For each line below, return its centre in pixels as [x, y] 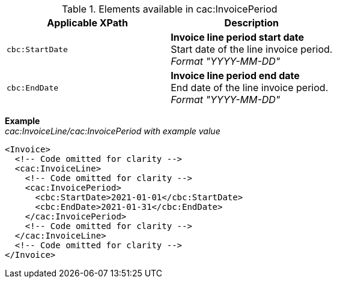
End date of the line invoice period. [250, 88]
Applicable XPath [87, 23]
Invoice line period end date [235, 76]
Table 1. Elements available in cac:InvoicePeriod [169, 9]
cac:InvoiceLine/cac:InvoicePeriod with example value [113, 131]
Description [252, 23]
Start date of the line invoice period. [252, 49]
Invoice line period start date [238, 37]
